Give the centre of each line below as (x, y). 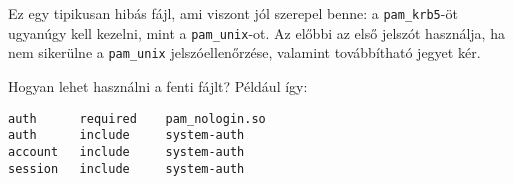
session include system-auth (126, 168)
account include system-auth (126, 151)
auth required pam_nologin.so (137, 118)
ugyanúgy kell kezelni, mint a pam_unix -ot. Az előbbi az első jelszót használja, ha (256, 32)
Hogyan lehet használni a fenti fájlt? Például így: (158, 85)
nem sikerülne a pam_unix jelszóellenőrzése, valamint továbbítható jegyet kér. (244, 52)
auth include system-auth (126, 135)
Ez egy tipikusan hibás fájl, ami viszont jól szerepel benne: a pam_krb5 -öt (233, 13)
